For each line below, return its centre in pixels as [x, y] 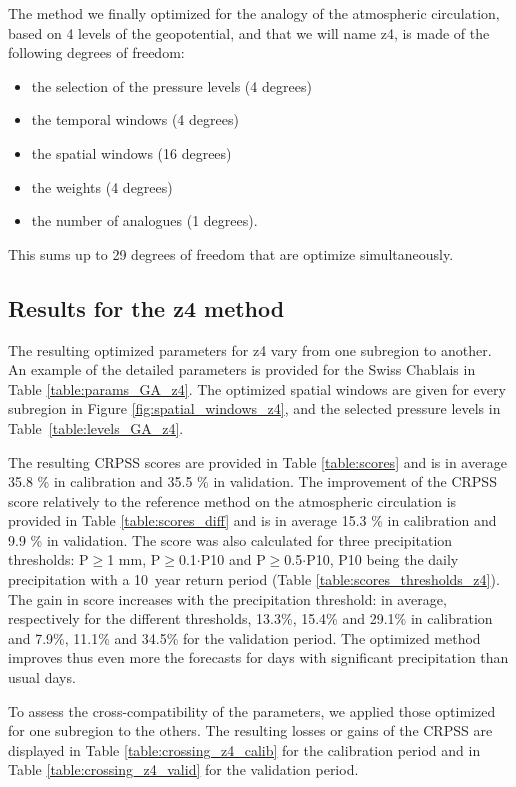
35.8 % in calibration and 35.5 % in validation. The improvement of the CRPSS [252, 481]
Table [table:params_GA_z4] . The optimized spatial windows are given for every [257, 388]
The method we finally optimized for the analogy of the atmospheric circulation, [254, 13]
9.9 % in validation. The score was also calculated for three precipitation [230, 539]
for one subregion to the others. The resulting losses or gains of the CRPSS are [250, 730]
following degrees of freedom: [96, 52]
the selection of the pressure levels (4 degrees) [171, 85]
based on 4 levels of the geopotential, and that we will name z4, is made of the [249, 32]
